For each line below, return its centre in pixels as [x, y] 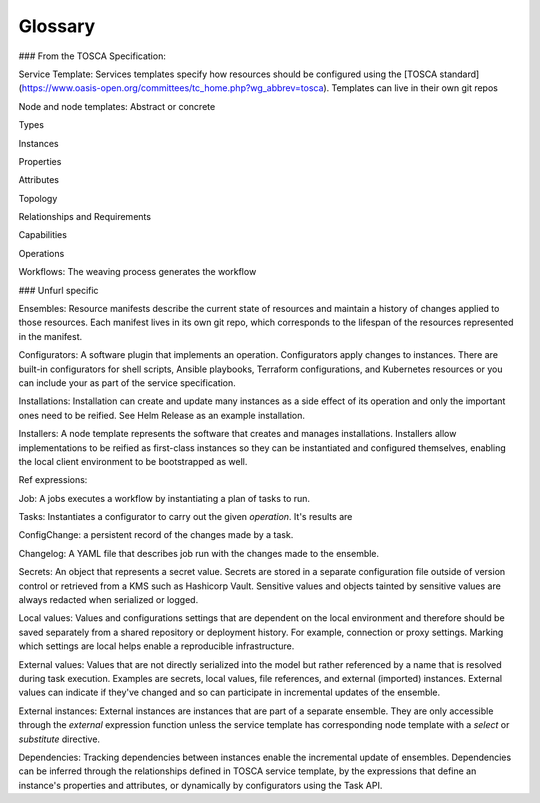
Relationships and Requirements [85, 217]
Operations [41, 253]
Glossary [57, 26]
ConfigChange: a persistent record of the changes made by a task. [156, 535]
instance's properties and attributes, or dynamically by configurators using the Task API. [200, 785]
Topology [38, 198]
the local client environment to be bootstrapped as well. [133, 461]
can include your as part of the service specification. [127, 382]
